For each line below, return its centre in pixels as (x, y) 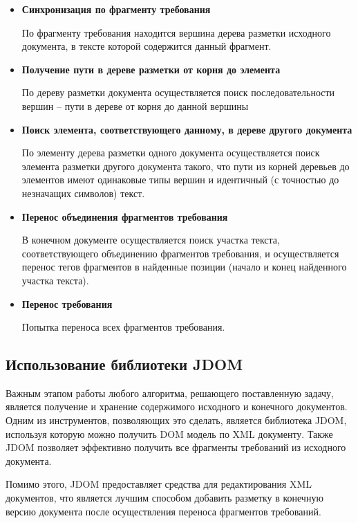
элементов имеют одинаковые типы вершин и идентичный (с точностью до (180, 180)
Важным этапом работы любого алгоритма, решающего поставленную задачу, (170, 393)
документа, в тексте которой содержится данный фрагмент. (147, 46)
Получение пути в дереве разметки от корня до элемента (151, 69)
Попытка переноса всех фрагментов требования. (123, 327)
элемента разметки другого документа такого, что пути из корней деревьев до (186, 166)
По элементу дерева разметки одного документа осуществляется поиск (171, 153)
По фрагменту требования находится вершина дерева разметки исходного (176, 32)
